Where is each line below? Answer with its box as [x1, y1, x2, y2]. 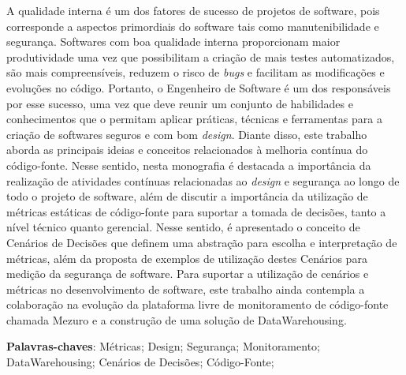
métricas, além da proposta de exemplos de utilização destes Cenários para [6, 249, 367, 266]
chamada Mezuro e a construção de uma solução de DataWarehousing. [6, 311, 347, 328]
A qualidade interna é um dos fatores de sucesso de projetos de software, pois [6, 2, 380, 18]
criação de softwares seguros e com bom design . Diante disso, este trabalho [6, 126, 367, 142]
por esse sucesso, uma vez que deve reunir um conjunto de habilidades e [6, 95, 353, 111]
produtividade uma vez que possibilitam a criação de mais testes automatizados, [6, 48, 395, 65]
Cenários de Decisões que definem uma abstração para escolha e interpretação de [6, 234, 397, 250]
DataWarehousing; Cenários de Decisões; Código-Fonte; [6, 354, 274, 370]
